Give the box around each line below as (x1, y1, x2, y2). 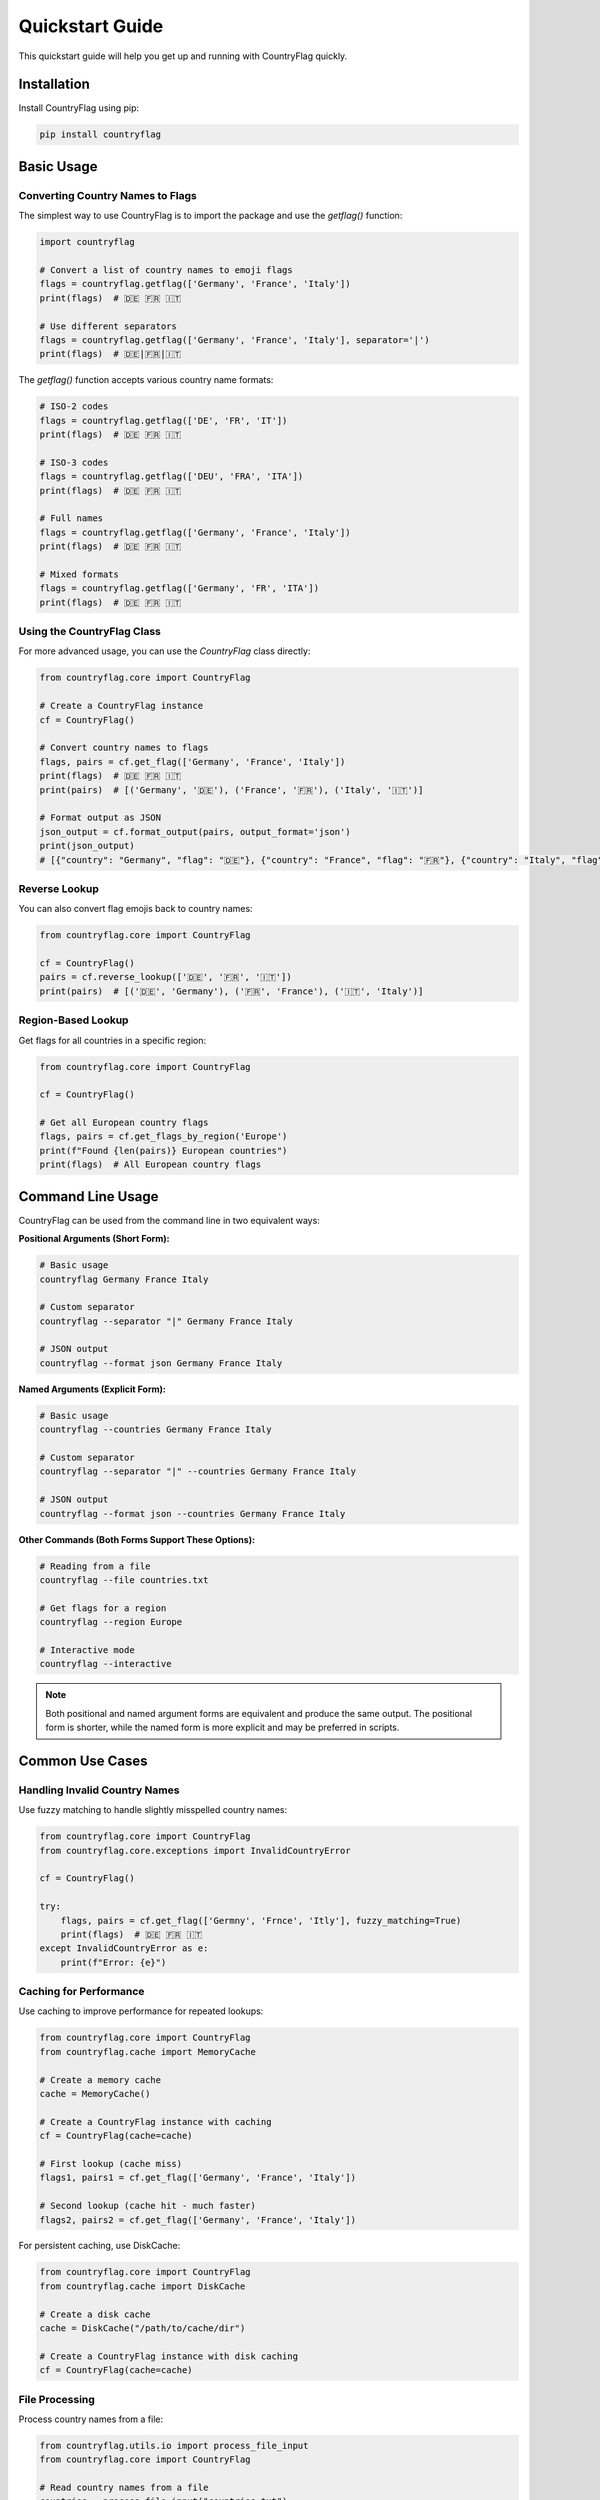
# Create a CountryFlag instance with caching (39, 2116, 272, 2127)
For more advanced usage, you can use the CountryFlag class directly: (18, 645, 311, 657)
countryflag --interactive (39, 1658, 172, 1670)
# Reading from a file (39, 1560, 151, 1572)
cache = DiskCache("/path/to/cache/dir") (39, 2323, 246, 2334)
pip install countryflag (39, 129, 162, 140)
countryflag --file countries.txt (39, 1574, 209, 1585)
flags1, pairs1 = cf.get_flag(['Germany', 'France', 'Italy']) (39, 2172, 357, 2184)
